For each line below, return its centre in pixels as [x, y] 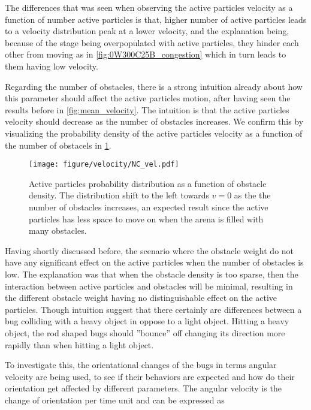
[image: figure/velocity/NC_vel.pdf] [104, 165]
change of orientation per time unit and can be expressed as [115, 400]
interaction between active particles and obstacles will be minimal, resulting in [149, 286]
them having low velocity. [52, 66]
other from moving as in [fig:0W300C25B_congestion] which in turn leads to [146, 54]
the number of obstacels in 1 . [58, 145]
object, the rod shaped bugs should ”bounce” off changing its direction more [145, 332]
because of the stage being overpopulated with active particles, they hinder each [152, 42]
